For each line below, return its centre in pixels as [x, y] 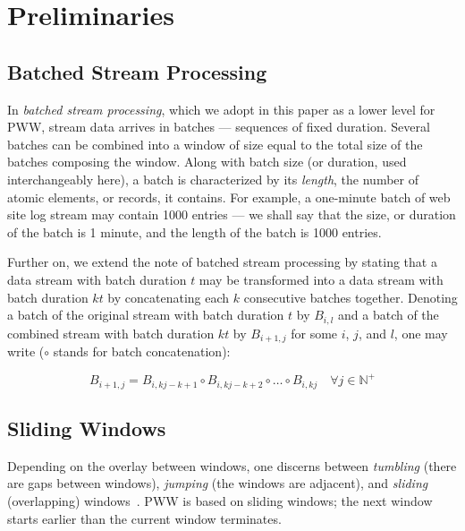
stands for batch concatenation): [142, 351]
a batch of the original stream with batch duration [146, 315]
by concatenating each [169, 297]
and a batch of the [389, 315]
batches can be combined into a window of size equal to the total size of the [215, 144]
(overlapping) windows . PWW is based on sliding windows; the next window [220, 500]
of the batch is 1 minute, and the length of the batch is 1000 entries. [194, 231]
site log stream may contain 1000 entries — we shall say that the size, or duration [232, 214]
